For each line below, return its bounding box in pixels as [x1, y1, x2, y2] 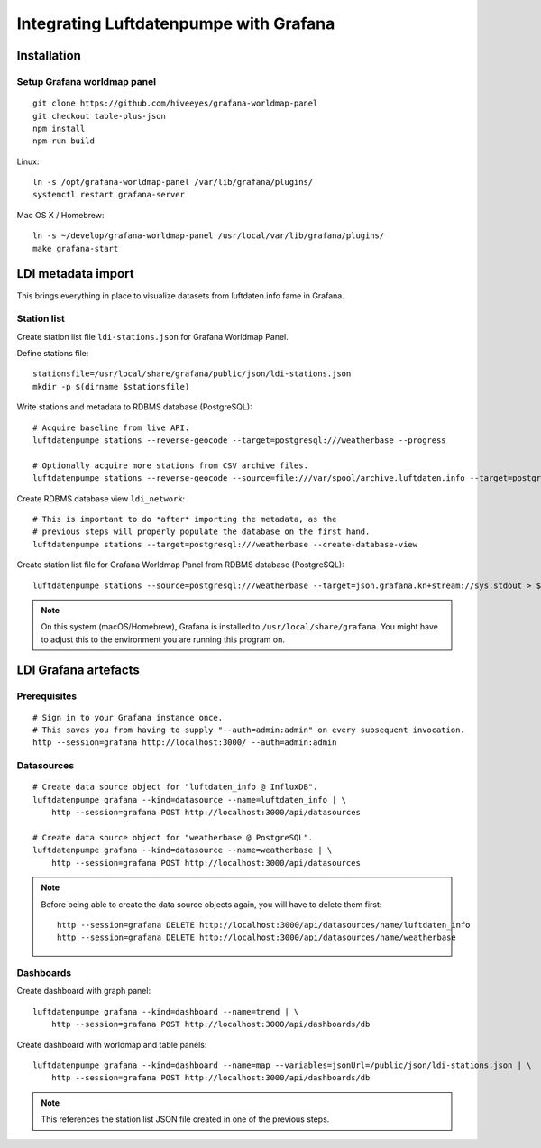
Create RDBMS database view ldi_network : [16, 492, 186, 504]
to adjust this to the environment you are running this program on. [41, 634, 286, 645]
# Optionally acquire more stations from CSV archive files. [32, 460, 308, 471]
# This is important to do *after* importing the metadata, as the [32, 514, 337, 524]
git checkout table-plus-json [32, 111, 167, 121]
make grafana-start [32, 243, 119, 253]
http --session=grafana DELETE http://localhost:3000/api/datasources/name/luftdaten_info [57, 920, 471, 930]
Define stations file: [16, 348, 89, 359]
